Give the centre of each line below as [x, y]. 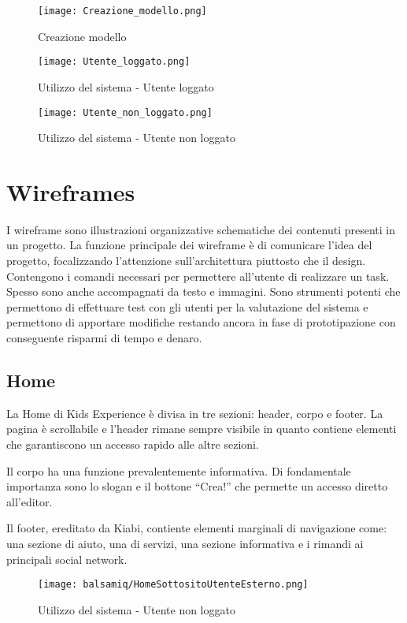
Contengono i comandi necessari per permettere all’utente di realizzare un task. [198, 276]
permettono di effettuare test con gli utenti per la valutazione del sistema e [187, 306]
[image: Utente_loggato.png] [114, 62]
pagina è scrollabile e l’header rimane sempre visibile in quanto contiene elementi [202, 429]
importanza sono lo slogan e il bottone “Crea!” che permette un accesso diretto [197, 486]
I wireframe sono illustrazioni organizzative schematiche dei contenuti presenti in [201, 229]
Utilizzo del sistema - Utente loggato [126, 86]
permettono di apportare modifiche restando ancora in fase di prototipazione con [201, 322]
